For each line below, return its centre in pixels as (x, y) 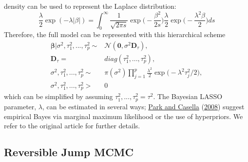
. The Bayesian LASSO (188, 96)
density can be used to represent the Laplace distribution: (90, 6)
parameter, (20, 106)
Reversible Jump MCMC (69, 152)
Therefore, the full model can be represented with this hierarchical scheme (115, 34)
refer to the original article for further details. (72, 126)
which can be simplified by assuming (58, 96)
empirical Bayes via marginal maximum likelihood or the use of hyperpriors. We (124, 116)
